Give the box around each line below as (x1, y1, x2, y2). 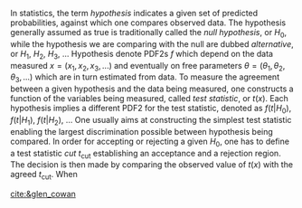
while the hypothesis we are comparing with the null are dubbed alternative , (10, 38, 295, 49)
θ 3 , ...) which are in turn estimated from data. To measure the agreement (10, 71, 279, 85)
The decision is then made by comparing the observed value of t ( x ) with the (10, 159, 293, 170)
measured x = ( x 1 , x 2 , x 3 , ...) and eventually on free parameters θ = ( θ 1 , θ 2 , (10, 60, 286, 73)
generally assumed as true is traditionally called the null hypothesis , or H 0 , (10, 27, 288, 40)
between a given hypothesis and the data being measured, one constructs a (10, 83, 294, 94)
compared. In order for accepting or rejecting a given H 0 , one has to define (10, 136, 290, 148)
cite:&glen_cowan (10, 189, 76, 200)
